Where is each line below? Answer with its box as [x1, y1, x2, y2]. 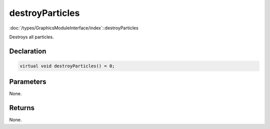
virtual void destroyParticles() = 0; [19, 63, 115, 69]
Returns [9, 104, 35, 112]
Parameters [9, 78, 46, 86]
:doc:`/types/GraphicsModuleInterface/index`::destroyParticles [9, 25, 138, 31]
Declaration [9, 47, 46, 55]
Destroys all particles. [9, 34, 54, 40]
